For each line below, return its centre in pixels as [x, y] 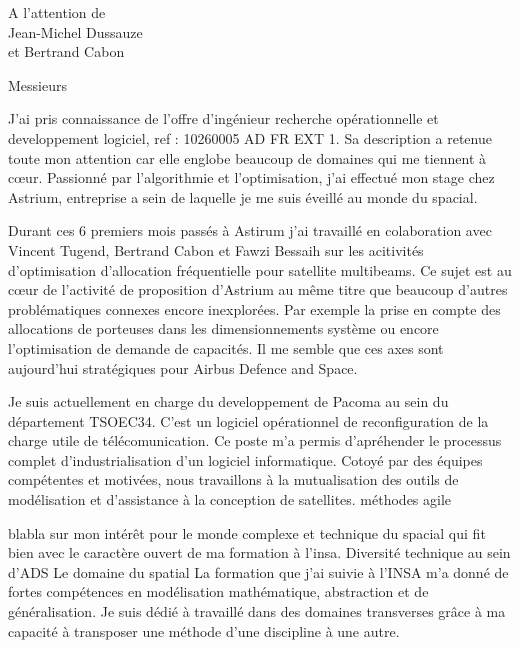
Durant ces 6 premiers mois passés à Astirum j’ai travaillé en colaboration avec [250, 230]
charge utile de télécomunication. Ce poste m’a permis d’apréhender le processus [255, 440]
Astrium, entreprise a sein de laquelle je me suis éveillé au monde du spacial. [243, 196]
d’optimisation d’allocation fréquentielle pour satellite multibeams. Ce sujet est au [260, 269]
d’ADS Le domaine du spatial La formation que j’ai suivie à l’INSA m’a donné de [258, 571]
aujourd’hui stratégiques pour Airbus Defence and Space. [183, 367]
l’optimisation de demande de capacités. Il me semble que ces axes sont [226, 347]
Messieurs [37, 84]
